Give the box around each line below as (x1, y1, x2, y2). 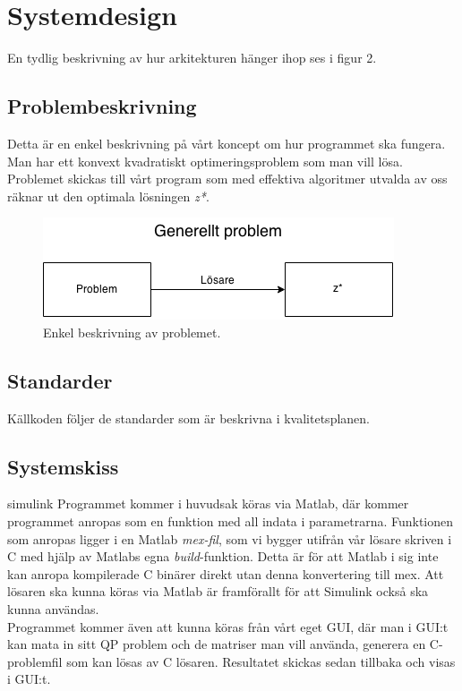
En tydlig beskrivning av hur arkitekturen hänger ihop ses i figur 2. (7, 48, 377, 67)
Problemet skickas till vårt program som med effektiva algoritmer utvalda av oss (7, 169, 448, 188)
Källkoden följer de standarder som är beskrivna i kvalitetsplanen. (7, 408, 370, 427)
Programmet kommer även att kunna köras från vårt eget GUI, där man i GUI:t (7, 617, 449, 636)
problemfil (7, 652, 63, 670)
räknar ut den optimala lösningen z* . (7, 186, 210, 205)
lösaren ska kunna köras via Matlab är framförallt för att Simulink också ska (7, 582, 429, 601)
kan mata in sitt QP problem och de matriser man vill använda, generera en (7, 635, 426, 653)
